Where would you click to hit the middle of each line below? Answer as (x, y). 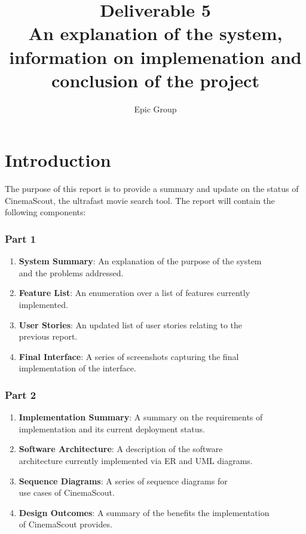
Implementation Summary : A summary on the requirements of (141, 417)
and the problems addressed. (71, 272)
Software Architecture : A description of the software (121, 449)
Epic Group (155, 109)
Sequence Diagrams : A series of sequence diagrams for (123, 480)
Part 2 (21, 394)
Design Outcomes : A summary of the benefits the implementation (144, 512)
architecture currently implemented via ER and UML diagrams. (136, 460)
